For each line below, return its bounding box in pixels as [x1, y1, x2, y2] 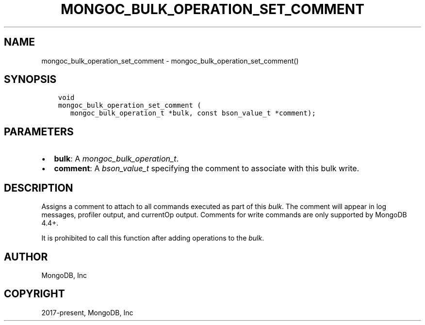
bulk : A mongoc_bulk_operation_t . [54, 154, 179, 164]
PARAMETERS [4, 125, 74, 138]
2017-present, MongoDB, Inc [41, 308, 133, 317]
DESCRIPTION [4, 181, 73, 194]
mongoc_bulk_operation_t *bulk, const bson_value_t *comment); [70, 109, 316, 117]
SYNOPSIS [4, 73, 57, 86]
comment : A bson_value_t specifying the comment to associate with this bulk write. [54, 163, 360, 174]
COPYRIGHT [4, 288, 65, 300]
